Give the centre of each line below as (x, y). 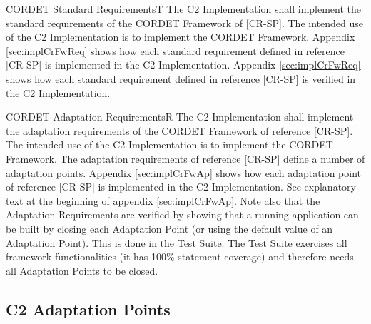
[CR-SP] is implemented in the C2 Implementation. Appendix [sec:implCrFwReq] (183, 65)
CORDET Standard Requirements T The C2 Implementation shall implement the (184, 9)
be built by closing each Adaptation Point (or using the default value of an (169, 228)
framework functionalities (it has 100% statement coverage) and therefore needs (180, 257)
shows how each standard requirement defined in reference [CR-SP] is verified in (181, 78)
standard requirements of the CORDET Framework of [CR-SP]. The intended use (184, 22)
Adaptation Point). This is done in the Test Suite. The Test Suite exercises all (177, 242)
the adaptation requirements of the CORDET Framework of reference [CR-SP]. (179, 130)
